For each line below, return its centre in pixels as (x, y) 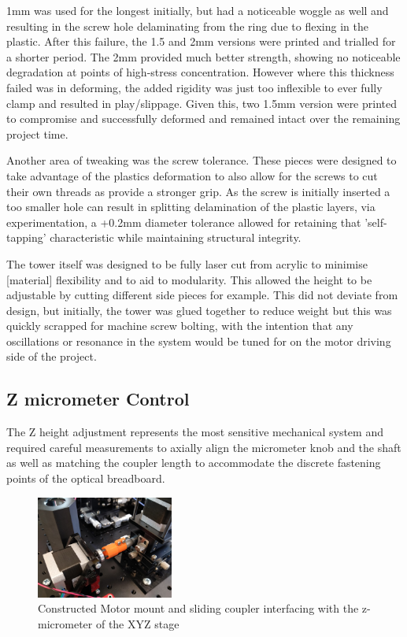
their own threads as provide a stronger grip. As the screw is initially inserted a (198, 191)
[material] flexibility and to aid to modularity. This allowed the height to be (189, 279)
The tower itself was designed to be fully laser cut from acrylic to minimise (187, 263)
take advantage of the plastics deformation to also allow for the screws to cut (192, 175)
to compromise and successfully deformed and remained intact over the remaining (203, 119)
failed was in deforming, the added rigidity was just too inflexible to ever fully (194, 87)
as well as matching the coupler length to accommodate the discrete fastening (194, 463)
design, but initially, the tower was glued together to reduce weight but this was (199, 310)
